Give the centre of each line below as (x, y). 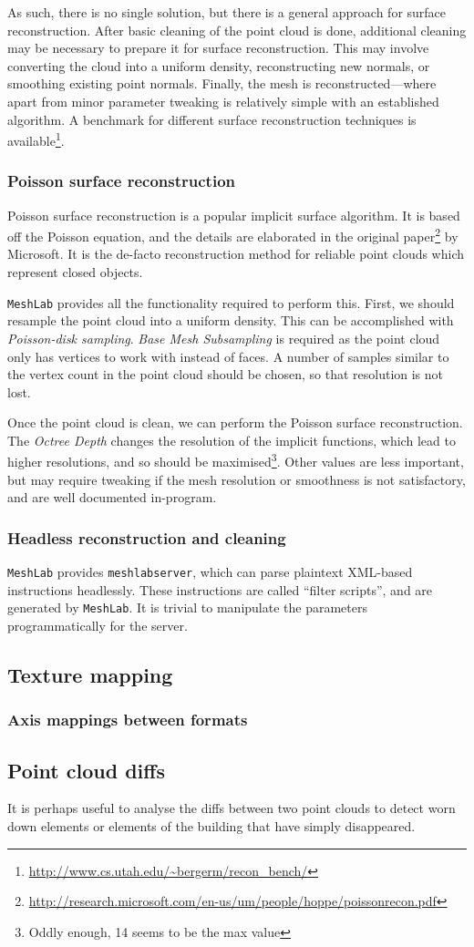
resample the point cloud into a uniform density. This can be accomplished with (231, 320)
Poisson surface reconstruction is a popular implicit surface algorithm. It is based (234, 215)
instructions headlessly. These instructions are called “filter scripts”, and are (220, 589)
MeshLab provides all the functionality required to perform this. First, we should (231, 302)
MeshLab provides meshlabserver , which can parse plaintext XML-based (210, 572)
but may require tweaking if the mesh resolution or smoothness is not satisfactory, (237, 479)
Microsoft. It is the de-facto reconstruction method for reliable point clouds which (236, 254)
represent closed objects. (75, 272)
